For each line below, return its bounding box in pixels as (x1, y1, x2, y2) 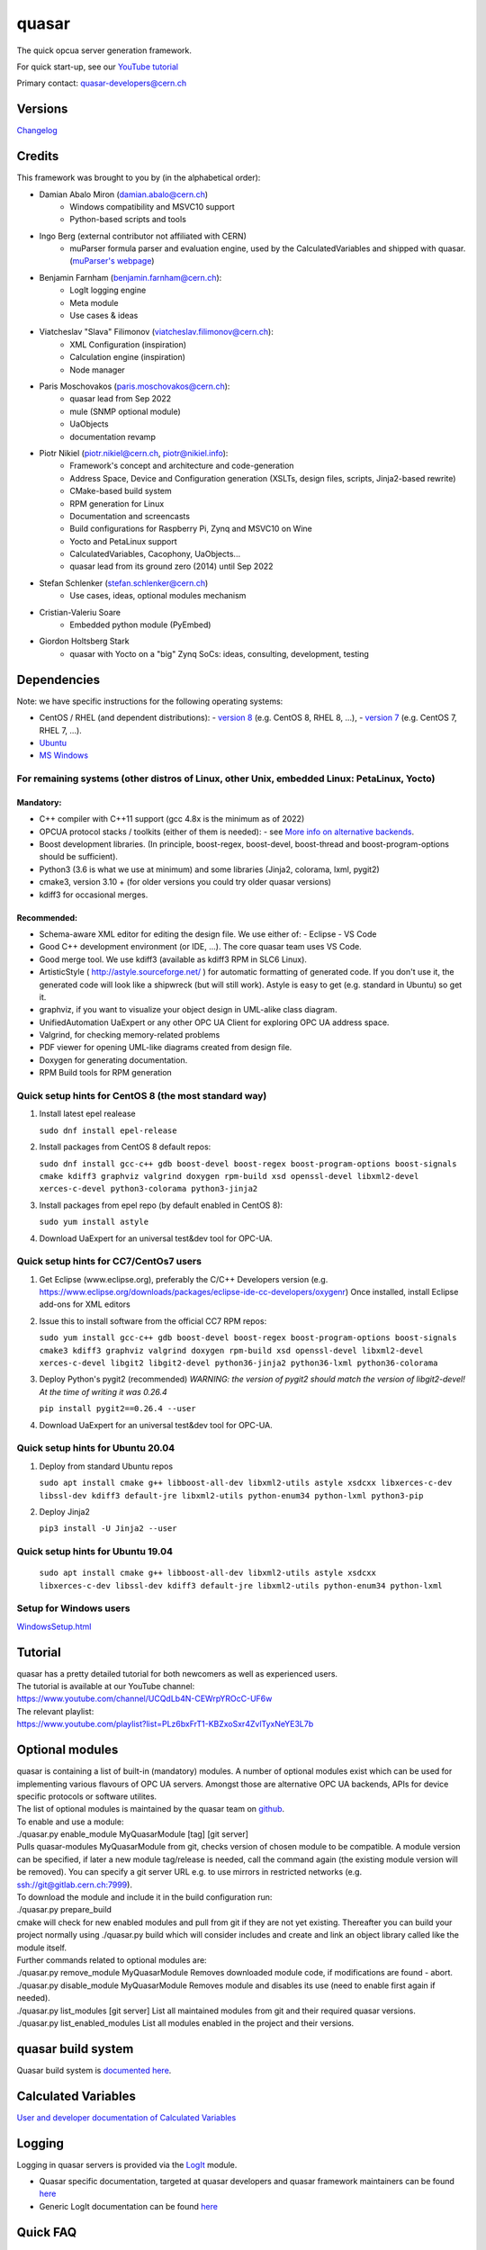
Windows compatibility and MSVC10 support (69, 201, 235, 211)
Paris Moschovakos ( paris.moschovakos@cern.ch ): (39, 381, 230, 391)
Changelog (16, 125, 58, 136)
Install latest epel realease (39, 1108, 136, 1120)
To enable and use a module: (16, 1816, 124, 1827)
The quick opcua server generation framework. (16, 45, 193, 56)
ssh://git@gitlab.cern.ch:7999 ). (16, 1879, 132, 1890)
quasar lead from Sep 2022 (69, 393, 172, 404)
